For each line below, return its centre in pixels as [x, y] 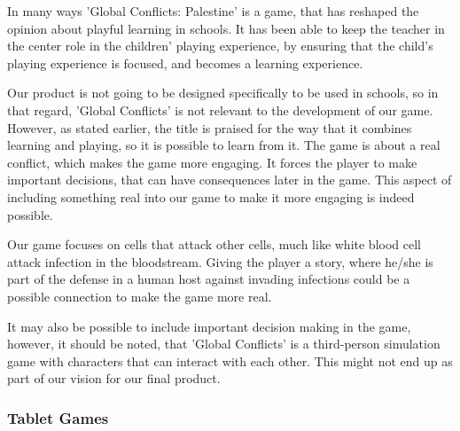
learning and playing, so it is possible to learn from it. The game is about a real [224, 145]
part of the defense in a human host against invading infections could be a [209, 279]
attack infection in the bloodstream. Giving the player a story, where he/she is [220, 261]
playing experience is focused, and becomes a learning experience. [185, 63]
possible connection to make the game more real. [140, 296]
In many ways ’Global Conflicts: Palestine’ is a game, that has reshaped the [213, 11]
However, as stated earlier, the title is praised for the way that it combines [210, 127]
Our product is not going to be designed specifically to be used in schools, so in [223, 93]
